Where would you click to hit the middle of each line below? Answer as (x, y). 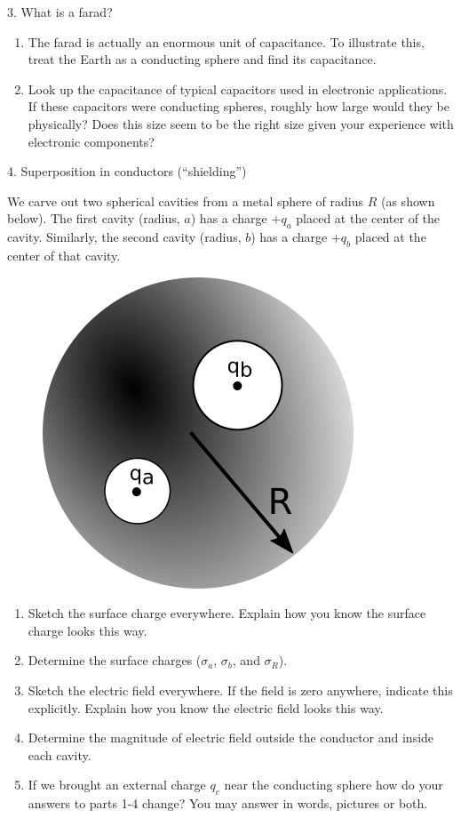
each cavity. (60, 754)
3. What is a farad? (60, 12)
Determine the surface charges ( (115, 660)
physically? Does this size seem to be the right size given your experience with (241, 123)
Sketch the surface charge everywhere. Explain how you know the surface (227, 613)
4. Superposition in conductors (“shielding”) (127, 171)
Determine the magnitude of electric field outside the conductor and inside (231, 738)
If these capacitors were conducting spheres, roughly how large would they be (238, 106)
